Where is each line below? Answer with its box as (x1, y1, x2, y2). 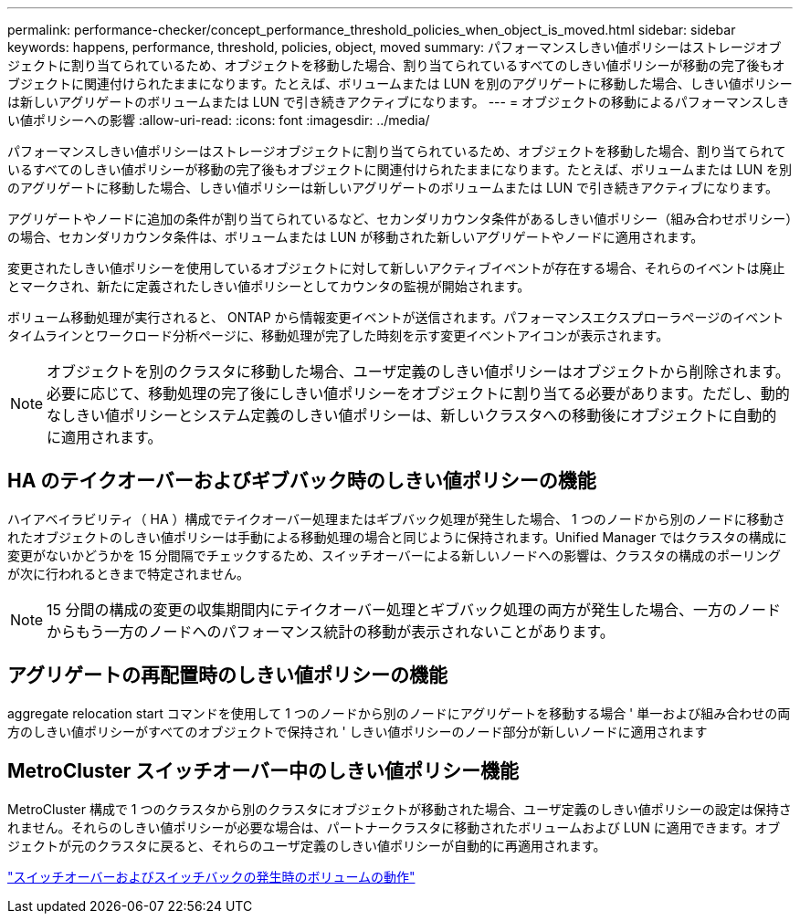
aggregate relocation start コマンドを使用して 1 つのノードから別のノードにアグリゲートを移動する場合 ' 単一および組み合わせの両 (7, 705, 791, 721)
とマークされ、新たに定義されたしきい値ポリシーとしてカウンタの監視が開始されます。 (7, 278, 531, 294)
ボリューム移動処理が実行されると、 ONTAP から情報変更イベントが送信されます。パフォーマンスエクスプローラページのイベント (7, 309, 784, 325)
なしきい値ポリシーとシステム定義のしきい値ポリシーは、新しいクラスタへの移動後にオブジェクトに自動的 (47, 406, 777, 424)
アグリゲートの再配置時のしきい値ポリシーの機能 (7, 664, 447, 687)
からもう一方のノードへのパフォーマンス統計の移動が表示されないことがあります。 (47, 622, 615, 641)
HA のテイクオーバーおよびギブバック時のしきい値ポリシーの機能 (7, 469, 596, 493)
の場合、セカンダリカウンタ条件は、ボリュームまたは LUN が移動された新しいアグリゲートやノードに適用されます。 (7, 229, 704, 245)
